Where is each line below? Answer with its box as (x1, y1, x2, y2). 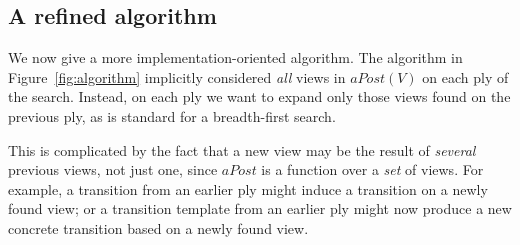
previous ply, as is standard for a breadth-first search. (8, 105, 336, 126)
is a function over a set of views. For (261, 159, 484, 180)
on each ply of (422, 66, 509, 87)
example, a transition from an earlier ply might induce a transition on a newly (8, 178, 488, 199)
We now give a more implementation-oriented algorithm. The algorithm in (8, 47, 463, 68)
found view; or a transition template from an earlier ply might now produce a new (8, 198, 512, 219)
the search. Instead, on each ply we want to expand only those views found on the (8, 86, 511, 107)
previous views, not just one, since (8, 159, 218, 180)
